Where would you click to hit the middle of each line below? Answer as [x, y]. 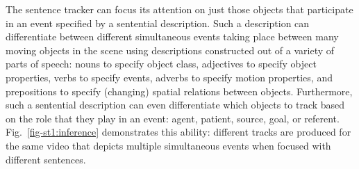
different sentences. [46, 159]
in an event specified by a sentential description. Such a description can [158, 23]
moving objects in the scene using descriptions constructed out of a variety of [170, 50]
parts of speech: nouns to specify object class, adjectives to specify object [161, 64]
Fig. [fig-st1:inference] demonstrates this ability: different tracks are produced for [178, 132]
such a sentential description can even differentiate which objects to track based [175, 105]
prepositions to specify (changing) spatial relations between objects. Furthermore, [179, 91]
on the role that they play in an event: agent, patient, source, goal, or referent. [173, 118]
